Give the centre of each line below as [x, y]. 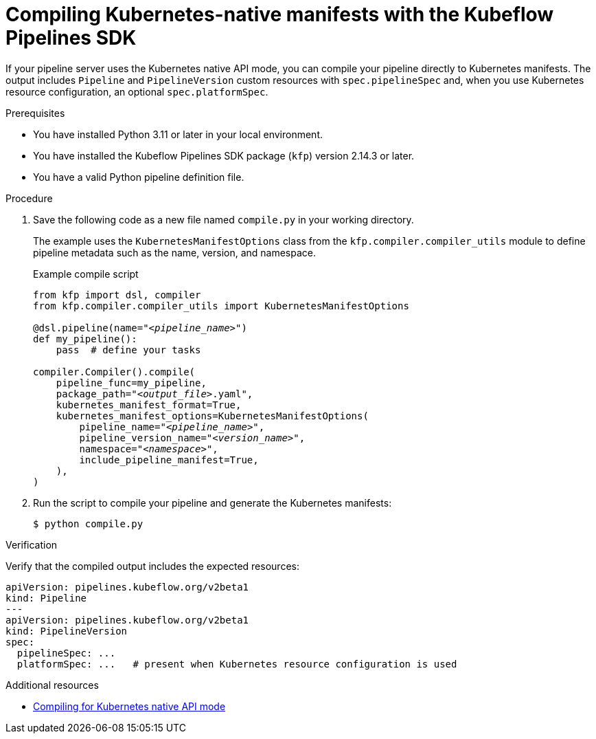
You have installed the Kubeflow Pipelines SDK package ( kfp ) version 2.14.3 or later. [224, 155]
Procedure [29, 198]
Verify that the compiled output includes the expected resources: [152, 566]
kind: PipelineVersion [67, 631]
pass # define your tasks [128, 350]
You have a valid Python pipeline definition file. [139, 177]
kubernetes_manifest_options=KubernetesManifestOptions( [212, 416]
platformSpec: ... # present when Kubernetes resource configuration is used [237, 664]
